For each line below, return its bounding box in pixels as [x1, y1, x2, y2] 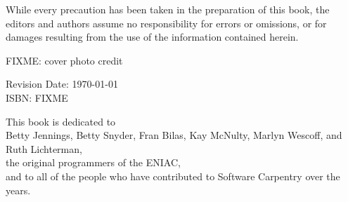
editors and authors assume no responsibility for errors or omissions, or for [6, 15, 327, 30]
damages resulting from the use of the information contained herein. [6, 29, 299, 44]
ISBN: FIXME [6, 90, 68, 105]
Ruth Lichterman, [6, 141, 82, 156]
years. [6, 182, 31, 197]
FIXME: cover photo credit [6, 53, 123, 67]
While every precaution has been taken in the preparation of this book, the [6, 2, 330, 16]
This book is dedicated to [6, 114, 116, 128]
